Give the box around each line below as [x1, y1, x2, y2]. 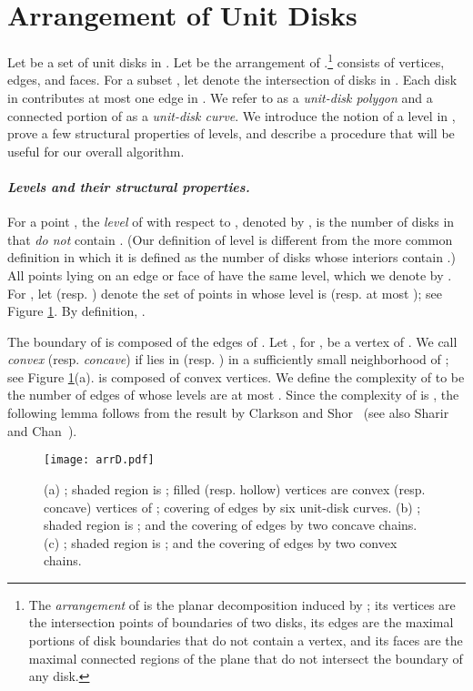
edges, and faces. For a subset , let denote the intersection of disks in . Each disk [7, 70, 458, 89]
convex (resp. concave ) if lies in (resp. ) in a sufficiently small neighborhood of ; [7, 350, 449, 369]
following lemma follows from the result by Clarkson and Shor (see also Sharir [7, 403, 449, 422]
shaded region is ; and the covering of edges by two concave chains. [44, 515, 418, 534]
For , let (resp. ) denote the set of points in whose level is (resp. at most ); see [7, 283, 443, 302]
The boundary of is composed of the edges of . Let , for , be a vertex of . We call [7, 331, 458, 351]
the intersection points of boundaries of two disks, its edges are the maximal [28, 613, 454, 632]
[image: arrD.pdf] [44, 453, 155, 467]
